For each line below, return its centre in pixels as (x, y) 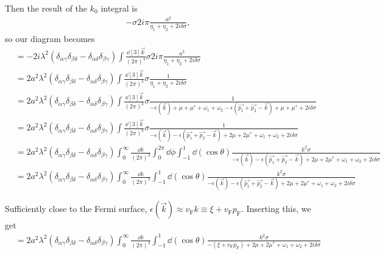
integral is (119, 8)
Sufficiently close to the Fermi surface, (76, 209)
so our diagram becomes (50, 38)
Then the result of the (46, 8)
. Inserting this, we (276, 209)
